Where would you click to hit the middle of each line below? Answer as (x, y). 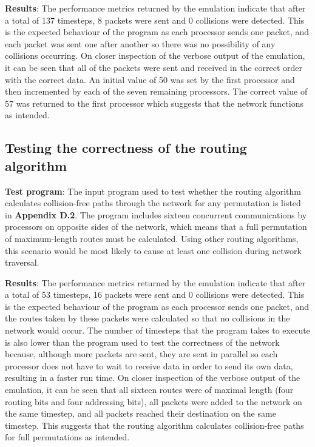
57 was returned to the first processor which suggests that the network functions (154, 103)
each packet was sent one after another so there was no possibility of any (140, 43)
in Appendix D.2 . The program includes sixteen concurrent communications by (156, 214)
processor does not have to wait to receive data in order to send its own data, (149, 365)
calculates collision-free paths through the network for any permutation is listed (153, 203)
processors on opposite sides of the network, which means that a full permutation (156, 227)
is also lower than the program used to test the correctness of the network (142, 342)
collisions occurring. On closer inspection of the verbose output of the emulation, (155, 55)
